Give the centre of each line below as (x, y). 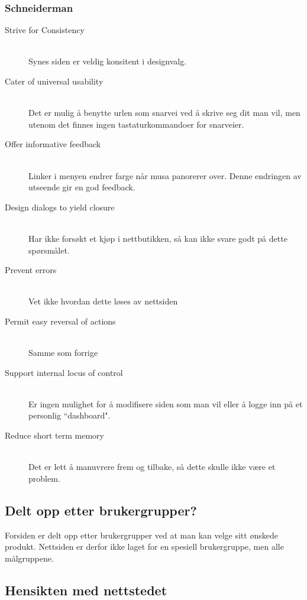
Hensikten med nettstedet (86, 590)
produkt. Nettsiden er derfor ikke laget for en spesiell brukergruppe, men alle (144, 547)
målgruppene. (29, 558)
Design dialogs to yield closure (60, 207)
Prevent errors (31, 270)
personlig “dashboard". (70, 415)
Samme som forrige (63, 353)
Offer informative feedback (53, 144)
